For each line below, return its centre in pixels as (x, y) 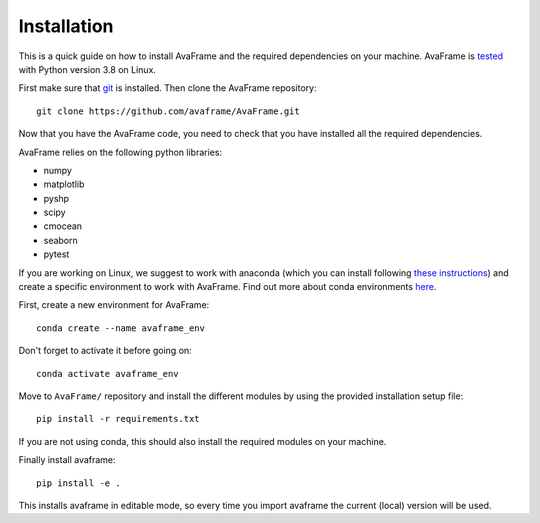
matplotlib (64, 184)
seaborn (61, 240)
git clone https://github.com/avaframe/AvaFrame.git (168, 111)
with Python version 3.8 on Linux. (87, 69)
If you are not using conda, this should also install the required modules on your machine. (202, 441)
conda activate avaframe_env (107, 373)
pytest (56, 254)
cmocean (63, 226)
